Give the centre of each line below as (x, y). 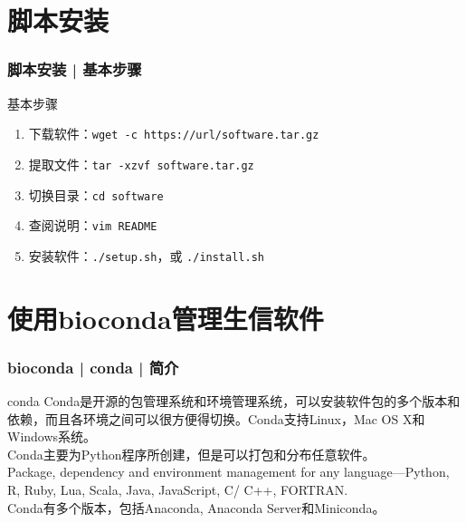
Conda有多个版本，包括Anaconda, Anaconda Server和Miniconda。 (196, 507)
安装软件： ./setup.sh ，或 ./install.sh (146, 255)
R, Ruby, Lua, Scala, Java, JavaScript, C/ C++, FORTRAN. (178, 490)
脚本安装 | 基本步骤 (75, 69)
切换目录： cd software (96, 194)
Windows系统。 (52, 436)
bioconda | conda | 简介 (93, 367)
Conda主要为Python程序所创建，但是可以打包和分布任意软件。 (191, 454)
